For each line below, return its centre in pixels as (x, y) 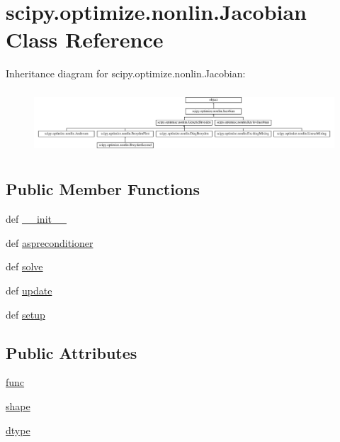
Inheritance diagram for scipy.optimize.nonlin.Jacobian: (126, 73)
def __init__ (36, 219)
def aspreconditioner (50, 242)
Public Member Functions (103, 189)
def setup (25, 314)
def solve (24, 266)
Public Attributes (72, 352)
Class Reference (85, 39)
